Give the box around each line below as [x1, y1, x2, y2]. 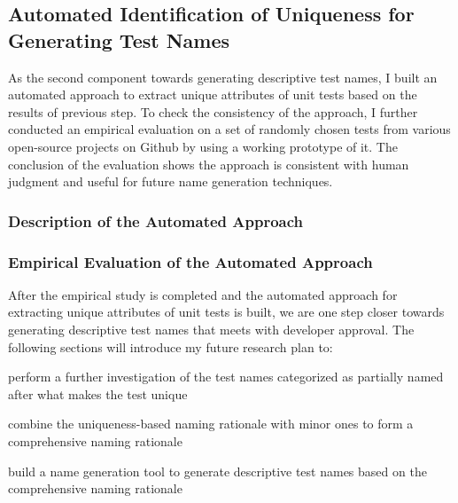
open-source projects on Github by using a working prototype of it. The [8, 137, 398, 155]
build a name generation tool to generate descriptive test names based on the [8, 461, 427, 480]
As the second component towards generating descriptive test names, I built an [8, 67, 438, 86]
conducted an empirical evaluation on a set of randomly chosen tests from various [8, 120, 451, 138]
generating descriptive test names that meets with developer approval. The [8, 320, 415, 338]
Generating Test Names [8, 26, 230, 53]
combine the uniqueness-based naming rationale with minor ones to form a [8, 414, 414, 433]
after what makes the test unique [8, 384, 188, 403]
